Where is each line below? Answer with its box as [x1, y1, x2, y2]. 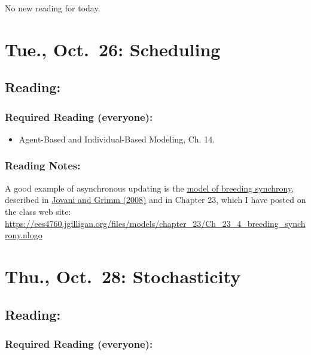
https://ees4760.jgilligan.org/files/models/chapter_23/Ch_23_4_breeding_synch [5, 217, 306, 229]
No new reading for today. [5, 2, 100, 14]
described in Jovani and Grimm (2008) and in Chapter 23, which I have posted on [5, 193, 306, 206]
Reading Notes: [5, 158, 81, 173]
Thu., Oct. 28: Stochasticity [5, 263, 241, 288]
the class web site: [5, 205, 71, 217]
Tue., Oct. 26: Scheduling [5, 37, 221, 61]
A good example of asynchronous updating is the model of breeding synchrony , [5, 181, 294, 194]
